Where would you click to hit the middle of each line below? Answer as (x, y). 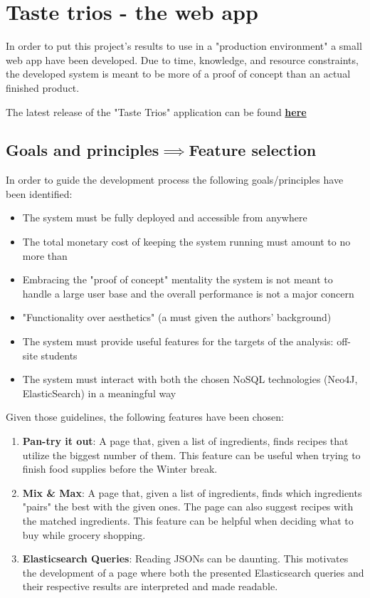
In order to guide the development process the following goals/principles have (175, 180)
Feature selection (253, 150)
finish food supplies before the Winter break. (120, 469)
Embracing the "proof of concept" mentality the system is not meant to (178, 279)
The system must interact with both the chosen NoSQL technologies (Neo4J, (190, 379)
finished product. (43, 87)
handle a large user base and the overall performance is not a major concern (188, 293)
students (59, 355)
